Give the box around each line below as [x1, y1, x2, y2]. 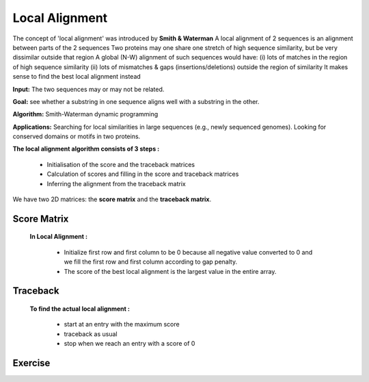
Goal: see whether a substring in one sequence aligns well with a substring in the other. [12, 97, 260, 105]
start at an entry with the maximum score [64, 320, 180, 329]
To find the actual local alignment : [29, 305, 130, 313]
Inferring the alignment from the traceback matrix [46, 179, 186, 188]
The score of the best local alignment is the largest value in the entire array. [64, 267, 277, 275]
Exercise [12, 357, 51, 369]
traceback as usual [64, 329, 118, 338]
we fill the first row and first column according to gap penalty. [64, 257, 238, 266]
